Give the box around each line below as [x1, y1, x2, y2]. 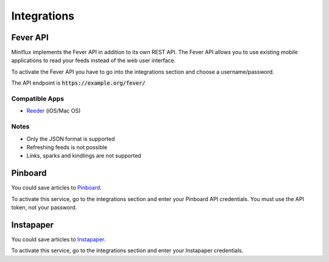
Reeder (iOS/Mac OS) [26, 107, 81, 115]
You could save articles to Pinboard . [11, 184, 102, 191]
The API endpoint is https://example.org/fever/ [11, 79, 146, 87]
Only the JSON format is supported [26, 135, 115, 143]
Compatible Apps [11, 94, 64, 103]
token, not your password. [11, 204, 77, 211]
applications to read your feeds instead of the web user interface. [11, 57, 176, 64]
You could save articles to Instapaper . [11, 235, 106, 243]
